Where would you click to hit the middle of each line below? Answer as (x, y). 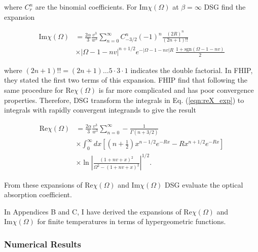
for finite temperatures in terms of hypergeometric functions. (132, 221)
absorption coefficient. (38, 194)
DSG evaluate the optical (204, 184)
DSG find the (225, 7)
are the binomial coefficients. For (86, 7)
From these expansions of (43, 184)
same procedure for (34, 89)
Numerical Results (43, 244)
